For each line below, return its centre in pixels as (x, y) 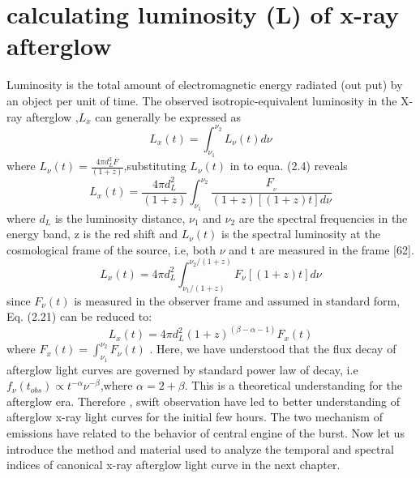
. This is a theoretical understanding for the (294, 385)
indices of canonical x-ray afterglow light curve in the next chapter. (174, 465)
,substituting (155, 166)
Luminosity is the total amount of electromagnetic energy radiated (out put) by (205, 85)
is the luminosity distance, (120, 218)
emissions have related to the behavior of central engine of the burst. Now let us (206, 432)
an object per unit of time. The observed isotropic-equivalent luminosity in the (202, 100)
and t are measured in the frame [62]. (321, 249)
